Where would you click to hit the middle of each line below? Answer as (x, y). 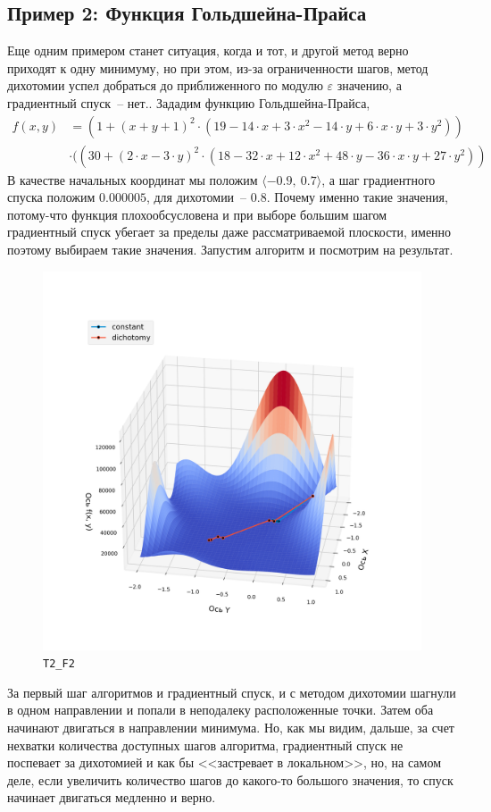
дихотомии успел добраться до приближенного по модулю (165, 85)
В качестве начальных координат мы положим (133, 179)
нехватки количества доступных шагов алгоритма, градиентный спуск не (205, 745)
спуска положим (51, 197)
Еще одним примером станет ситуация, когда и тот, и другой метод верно (208, 50)
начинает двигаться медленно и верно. (112, 797)
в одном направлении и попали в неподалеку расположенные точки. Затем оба (221, 710)
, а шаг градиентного (379, 179)
